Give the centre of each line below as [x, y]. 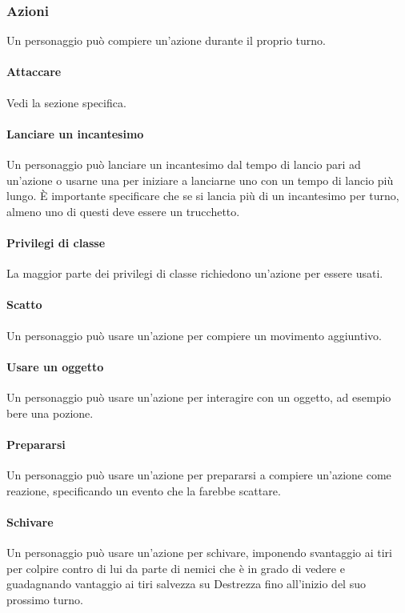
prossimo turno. [45, 599]
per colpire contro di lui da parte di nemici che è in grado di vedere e [176, 568]
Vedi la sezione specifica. [66, 102]
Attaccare [34, 72]
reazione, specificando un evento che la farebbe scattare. [144, 490]
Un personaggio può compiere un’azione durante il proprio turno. [166, 40]
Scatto [24, 304]
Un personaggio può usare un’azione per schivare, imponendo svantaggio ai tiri [199, 552]
